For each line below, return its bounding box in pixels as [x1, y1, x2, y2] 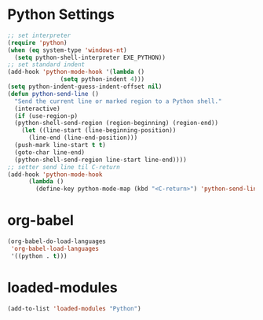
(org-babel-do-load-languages [7, 237, 107, 245]
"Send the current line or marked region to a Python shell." [14, 97, 222, 105]
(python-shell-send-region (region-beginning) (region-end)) [14, 120, 219, 127]
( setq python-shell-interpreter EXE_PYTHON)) [14, 53, 166, 61]
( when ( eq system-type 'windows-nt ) [7, 46, 127, 54]
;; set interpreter [7, 31, 71, 39]
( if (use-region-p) [14, 112, 79, 120]
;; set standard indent [7, 61, 86, 68]
